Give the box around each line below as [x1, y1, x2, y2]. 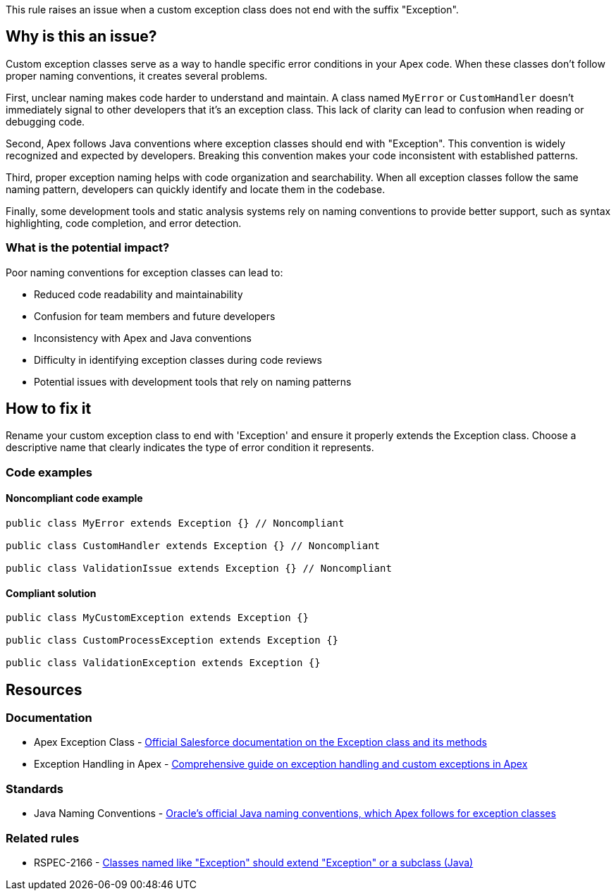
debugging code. [6, 115, 85, 128]
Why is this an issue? [6, 27, 157, 46]
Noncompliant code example [6, 492, 143, 505]
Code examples [6, 465, 93, 479]
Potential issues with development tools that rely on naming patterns [34, 375, 352, 388]
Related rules [6, 830, 80, 845]
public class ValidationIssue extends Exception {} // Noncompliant [6, 563, 392, 575]
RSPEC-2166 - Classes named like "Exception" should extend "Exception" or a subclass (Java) [34, 856, 474, 869]
